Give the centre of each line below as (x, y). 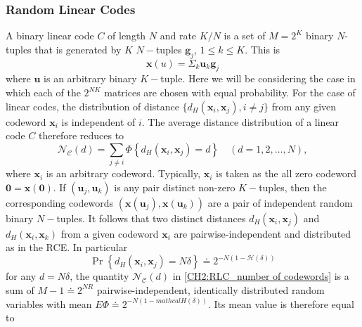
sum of (20, 289)
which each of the (43, 92)
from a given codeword (110, 233)
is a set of (245, 36)
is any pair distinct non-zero (175, 187)
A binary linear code (50, 36)
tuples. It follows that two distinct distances (151, 218)
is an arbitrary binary (90, 78)
